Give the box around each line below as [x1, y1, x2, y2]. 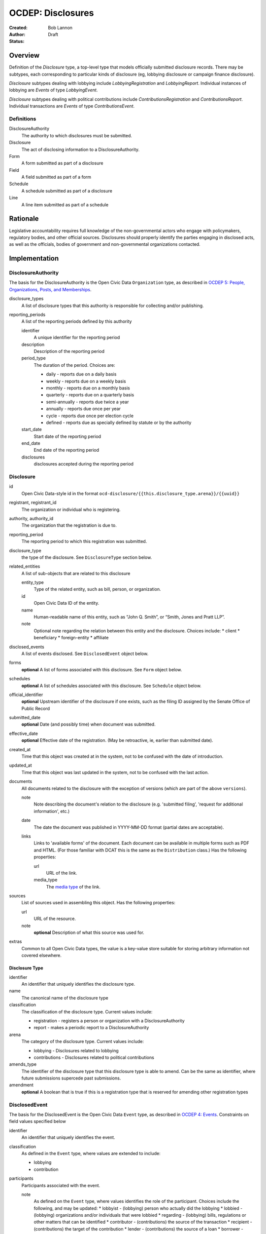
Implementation [9, 254, 59, 263]
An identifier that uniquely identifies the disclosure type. [21, 981, 135, 987]
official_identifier [9, 692, 43, 697]
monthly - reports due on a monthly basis [46, 385, 131, 391]
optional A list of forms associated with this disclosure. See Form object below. [21, 666, 182, 672]
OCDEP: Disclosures [9, 7, 94, 18]
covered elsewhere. [21, 953, 62, 959]
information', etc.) [33, 808, 70, 814]
